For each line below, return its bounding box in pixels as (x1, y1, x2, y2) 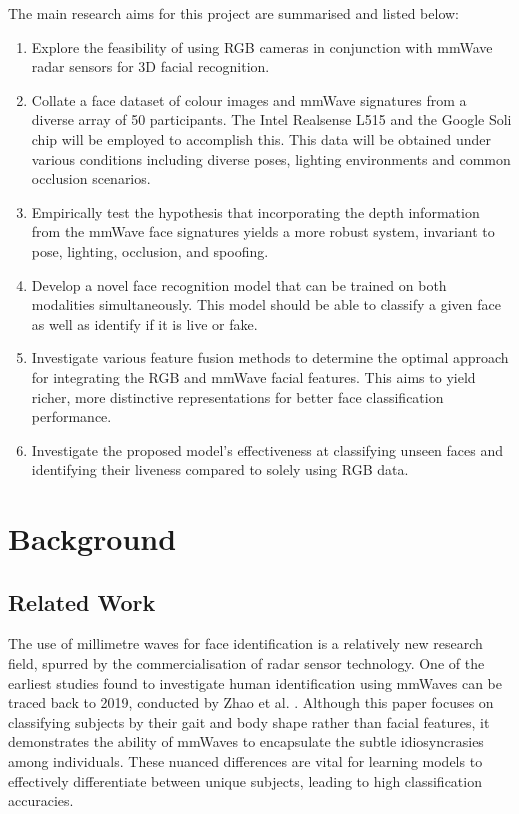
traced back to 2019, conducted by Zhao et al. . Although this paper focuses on (8, 692, 494, 713)
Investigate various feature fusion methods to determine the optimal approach (31, 347, 509, 368)
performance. (31, 406, 112, 427)
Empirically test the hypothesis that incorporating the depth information (31, 201, 480, 222)
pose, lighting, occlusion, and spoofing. (31, 240, 269, 261)
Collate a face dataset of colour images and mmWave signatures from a (31, 89, 467, 110)
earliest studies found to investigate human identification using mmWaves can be (8, 672, 503, 693)
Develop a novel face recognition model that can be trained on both (31, 274, 447, 295)
